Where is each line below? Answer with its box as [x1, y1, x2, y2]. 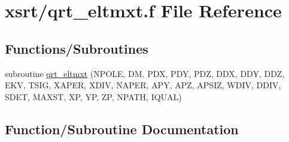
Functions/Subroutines [5, 39, 148, 57]
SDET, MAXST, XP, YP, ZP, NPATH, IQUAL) [5, 90, 182, 103]
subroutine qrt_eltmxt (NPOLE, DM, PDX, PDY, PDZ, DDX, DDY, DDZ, [5, 67, 285, 79]
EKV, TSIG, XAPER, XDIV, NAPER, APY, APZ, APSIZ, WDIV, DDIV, [5, 79, 281, 91]
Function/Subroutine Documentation [5, 119, 239, 138]
